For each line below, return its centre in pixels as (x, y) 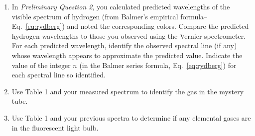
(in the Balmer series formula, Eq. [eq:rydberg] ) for (158, 65)
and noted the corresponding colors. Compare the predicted (158, 26)
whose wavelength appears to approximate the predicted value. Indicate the (127, 55)
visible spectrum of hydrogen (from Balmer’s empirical (95, 16)
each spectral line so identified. (59, 75)
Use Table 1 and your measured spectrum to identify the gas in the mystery (128, 91)
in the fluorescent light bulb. (55, 127)
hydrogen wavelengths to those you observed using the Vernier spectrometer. (129, 35)
